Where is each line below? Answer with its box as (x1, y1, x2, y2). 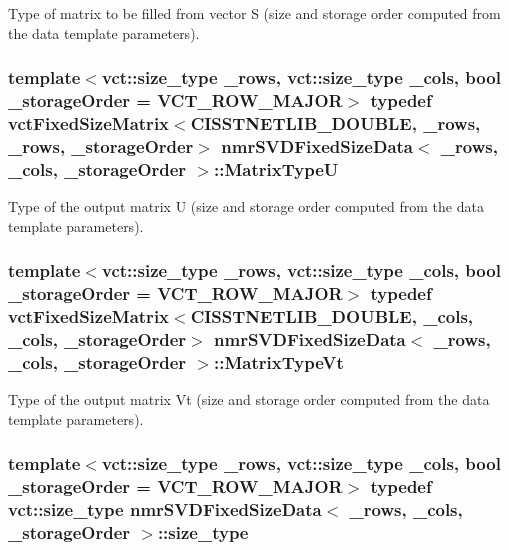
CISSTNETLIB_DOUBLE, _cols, (190, 304, 474, 329)
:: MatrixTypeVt (214, 349, 344, 374)
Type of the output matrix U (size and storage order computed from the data (8, 196, 484, 217)
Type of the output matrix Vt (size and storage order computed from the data (8, 389, 490, 410)
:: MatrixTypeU (214, 156, 339, 181)
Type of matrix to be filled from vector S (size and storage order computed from (8, 3, 501, 23)
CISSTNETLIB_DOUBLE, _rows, (190, 110, 481, 135)
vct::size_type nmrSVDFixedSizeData (8, 497, 322, 522)
